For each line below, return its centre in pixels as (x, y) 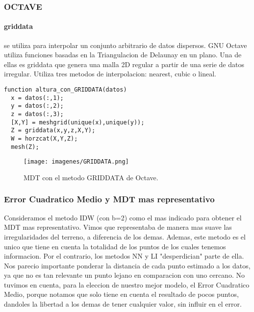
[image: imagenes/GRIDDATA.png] (76, 162)
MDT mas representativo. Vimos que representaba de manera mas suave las (118, 227)
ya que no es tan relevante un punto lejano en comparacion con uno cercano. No (124, 275)
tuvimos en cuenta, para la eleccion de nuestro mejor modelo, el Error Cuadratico (127, 284)
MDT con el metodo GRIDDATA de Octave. (91, 177)
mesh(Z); (25, 147)
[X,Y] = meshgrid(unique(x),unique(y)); (78, 122)
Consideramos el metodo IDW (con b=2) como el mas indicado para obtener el (123, 217)
